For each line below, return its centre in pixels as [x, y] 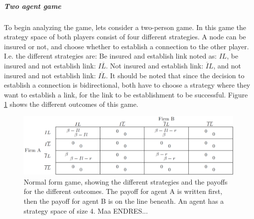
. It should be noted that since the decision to [175, 75]
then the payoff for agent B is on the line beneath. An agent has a [124, 201]
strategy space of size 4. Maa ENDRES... [86, 210]
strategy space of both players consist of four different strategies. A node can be [125, 37]
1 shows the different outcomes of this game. [71, 104]
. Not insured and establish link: [155, 65]
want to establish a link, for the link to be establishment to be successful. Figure [126, 94]
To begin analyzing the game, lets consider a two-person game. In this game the [125, 27]
